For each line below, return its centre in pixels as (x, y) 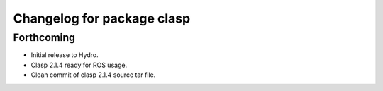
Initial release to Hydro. (65, 55)
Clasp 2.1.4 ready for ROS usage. (79, 65)
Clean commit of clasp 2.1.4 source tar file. (93, 75)
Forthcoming (44, 37)
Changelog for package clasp (102, 18)
